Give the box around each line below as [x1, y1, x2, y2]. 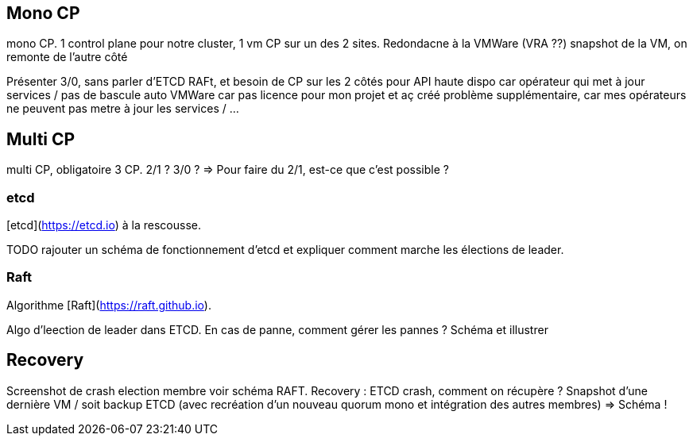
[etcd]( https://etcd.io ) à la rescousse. [6, 218, 201, 233]
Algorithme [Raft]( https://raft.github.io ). [6, 298, 211, 312]
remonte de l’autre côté [6, 50, 128, 64]
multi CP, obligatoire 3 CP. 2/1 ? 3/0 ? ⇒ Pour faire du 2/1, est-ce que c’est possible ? [6, 163, 449, 177]
